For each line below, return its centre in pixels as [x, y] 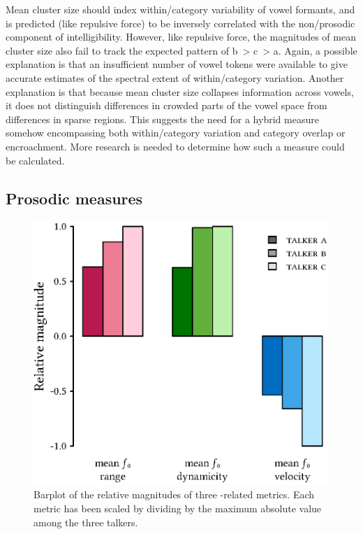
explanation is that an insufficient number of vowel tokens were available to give [177, 64]
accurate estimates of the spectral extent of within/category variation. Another [175, 77]
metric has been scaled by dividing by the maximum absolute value [178, 508]
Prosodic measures [74, 198]
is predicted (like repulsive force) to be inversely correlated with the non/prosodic [180, 23]
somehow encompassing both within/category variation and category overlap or [176, 133]
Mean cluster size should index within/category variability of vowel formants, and [180, 9]
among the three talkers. [86, 522]
